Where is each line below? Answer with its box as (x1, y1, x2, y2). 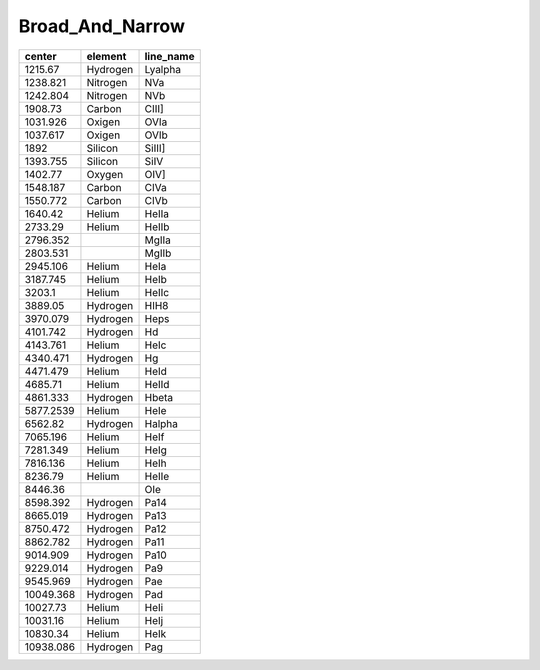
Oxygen (86, 167, 124, 181)
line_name (144, 49, 195, 63)
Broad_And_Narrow (18, 15, 185, 37)
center (24, 49, 57, 63)
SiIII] (144, 141, 166, 155)
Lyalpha (144, 62, 182, 76)
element (86, 49, 127, 63)
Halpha (144, 416, 179, 430)
